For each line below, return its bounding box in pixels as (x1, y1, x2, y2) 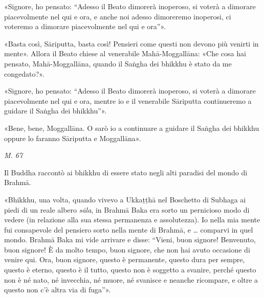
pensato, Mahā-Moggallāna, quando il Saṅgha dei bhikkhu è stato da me (4, 58, 232, 68)
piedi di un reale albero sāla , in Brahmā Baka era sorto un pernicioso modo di (4, 204, 250, 215)
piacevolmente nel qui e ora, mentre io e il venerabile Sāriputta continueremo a (4, 95, 252, 106)
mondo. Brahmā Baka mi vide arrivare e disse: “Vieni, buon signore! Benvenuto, (4, 234, 256, 245)
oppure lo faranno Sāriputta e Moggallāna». (4, 132, 141, 143)
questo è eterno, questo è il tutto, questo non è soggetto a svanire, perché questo (4, 264, 256, 275)
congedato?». (4, 68, 45, 79)
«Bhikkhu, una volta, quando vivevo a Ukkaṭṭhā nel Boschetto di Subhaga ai (4, 194, 246, 204)
